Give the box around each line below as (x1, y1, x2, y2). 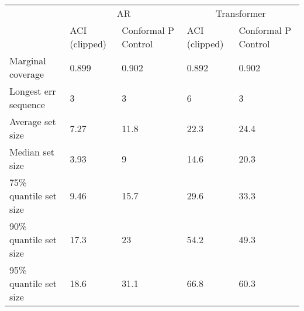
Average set (9, 115, 56, 128)
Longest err (9, 84, 56, 98)
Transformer (216, 6, 266, 20)
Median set (9, 145, 54, 158)
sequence (9, 98, 45, 111)
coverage (9, 67, 44, 81)
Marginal (9, 54, 46, 67)
